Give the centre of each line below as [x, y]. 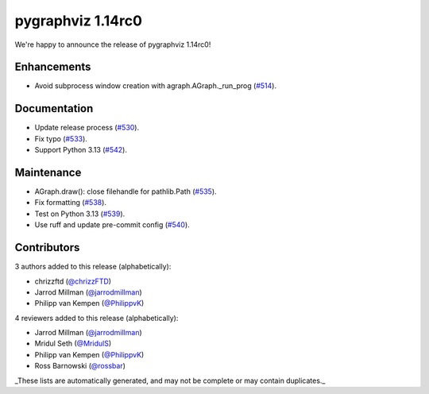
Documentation [54, 108]
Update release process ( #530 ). [87, 128]
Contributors [47, 247]
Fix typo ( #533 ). [61, 138]
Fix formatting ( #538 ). [71, 203]
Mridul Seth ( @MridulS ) [73, 344]
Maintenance [48, 172]
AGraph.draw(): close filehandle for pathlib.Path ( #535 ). [126, 191]
